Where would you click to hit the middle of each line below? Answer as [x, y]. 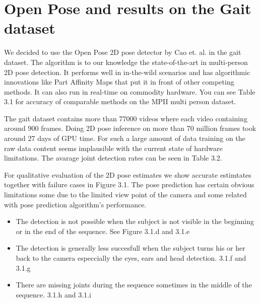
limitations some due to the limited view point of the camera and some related [125, 195]
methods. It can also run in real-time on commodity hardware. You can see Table [130, 91]
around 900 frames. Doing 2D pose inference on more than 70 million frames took [130, 128]
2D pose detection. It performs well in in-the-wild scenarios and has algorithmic [127, 72]
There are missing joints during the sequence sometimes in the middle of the [134, 285]
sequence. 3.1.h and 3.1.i [53, 294]
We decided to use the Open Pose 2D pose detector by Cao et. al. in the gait [123, 52]
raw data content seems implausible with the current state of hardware [113, 148]
